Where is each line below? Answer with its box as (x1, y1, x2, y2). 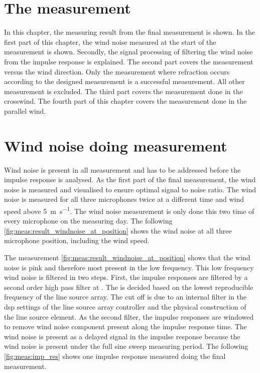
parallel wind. (4, 105, 46, 116)
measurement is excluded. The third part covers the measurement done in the (4, 86, 243, 96)
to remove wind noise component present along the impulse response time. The (4, 321, 247, 332)
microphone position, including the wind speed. (4, 235, 150, 246)
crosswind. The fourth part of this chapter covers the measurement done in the (4, 96, 247, 106)
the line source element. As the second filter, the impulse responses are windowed (4, 311, 254, 322)
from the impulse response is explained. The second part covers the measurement (4, 56, 253, 66)
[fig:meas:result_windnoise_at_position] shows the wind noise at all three (4, 225, 232, 236)
